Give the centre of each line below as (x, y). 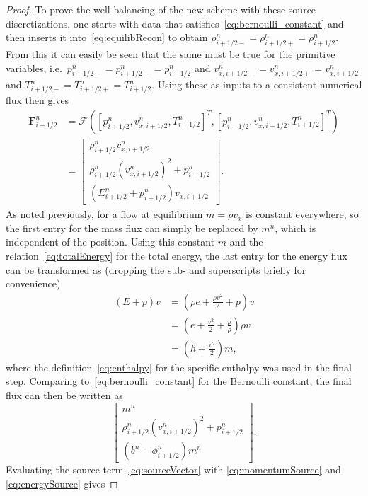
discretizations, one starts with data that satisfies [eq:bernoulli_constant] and (175, 23)
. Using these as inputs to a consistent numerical (257, 85)
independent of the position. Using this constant (110, 242)
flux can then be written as (64, 395)
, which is (295, 227)
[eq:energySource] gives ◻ (62, 483)
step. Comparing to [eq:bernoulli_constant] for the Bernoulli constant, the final (179, 381)
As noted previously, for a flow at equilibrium (104, 214)
